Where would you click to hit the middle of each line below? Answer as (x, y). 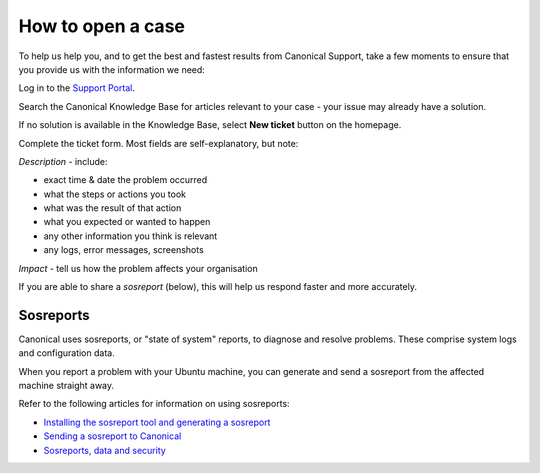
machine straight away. (66, 386)
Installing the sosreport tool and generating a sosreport (157, 422)
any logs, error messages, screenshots (123, 250)
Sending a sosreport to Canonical (112, 436)
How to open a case (101, 26)
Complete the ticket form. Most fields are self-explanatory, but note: (158, 143)
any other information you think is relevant (130, 236)
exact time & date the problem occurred (125, 180)
